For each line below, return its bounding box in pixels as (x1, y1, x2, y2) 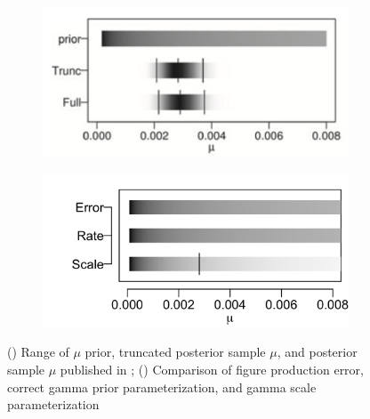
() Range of (7, 342, 69, 361)
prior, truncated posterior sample (84, 342, 266, 361)
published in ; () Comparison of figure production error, (60, 360, 364, 379)
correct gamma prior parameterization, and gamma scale (7, 377, 317, 396)
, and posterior (277, 342, 358, 361)
